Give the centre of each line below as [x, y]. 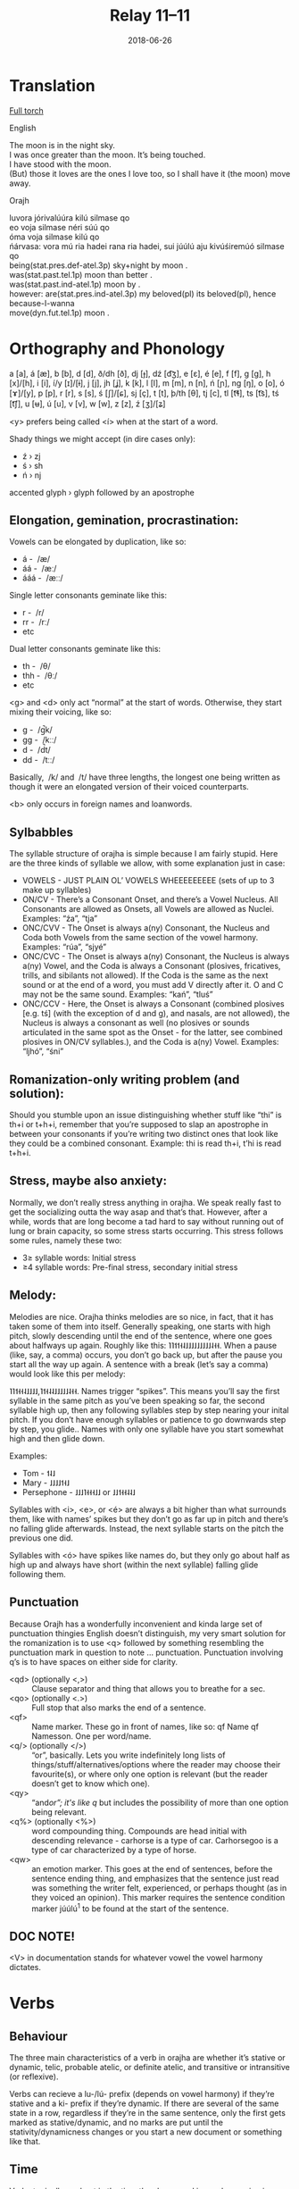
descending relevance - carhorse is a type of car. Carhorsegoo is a [155, 1840]
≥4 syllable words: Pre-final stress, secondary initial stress [130, 1267]
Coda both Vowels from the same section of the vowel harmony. [140, 938]
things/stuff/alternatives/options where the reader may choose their [156, 1764]
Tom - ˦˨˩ [38, 1473]
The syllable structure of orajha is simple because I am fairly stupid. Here [144, 854]
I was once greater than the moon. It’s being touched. [108, 155]
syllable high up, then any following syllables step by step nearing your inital [149, 1410]
